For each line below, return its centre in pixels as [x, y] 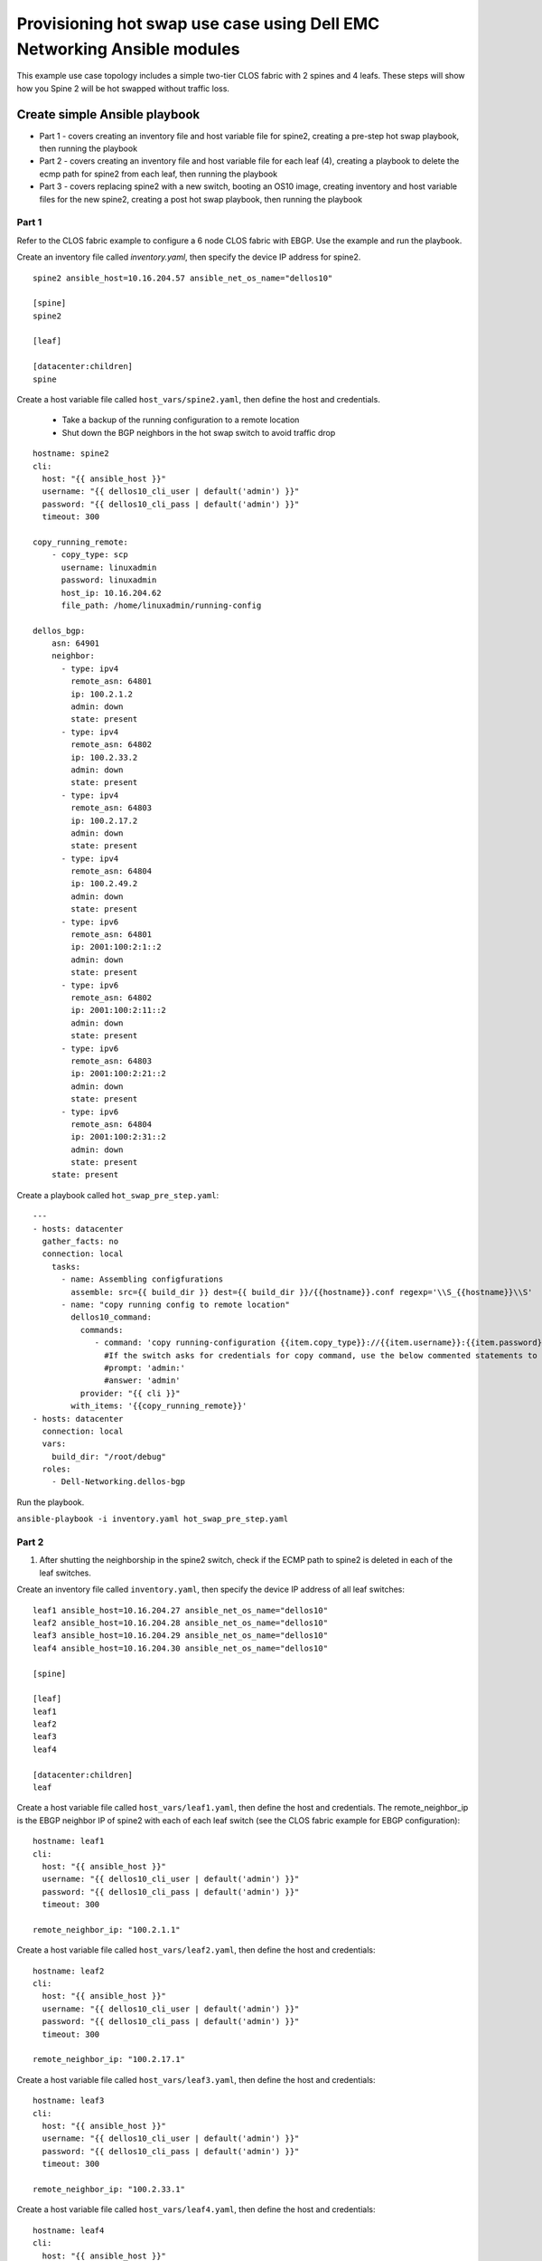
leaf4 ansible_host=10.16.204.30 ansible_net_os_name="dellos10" [181, 1648]
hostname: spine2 [71, 454]
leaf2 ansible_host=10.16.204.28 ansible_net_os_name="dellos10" [181, 1622]
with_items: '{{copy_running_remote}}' [159, 1406]
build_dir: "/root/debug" [109, 1457]
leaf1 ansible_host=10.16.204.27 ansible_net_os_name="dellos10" [181, 1610]
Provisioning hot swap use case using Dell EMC [198, 24]
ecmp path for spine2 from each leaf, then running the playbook [159, 174]
